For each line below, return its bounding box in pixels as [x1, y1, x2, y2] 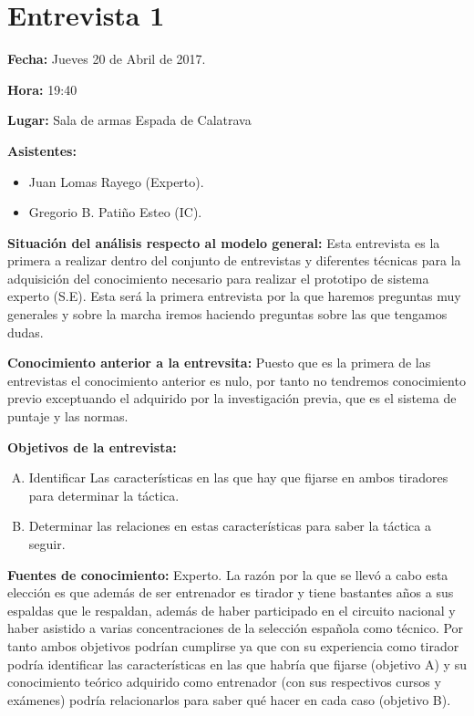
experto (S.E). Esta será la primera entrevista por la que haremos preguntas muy [7, 286, 461, 306]
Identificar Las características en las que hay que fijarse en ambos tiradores [28, 468, 448, 487]
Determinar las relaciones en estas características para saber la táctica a [28, 516, 431, 535]
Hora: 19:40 [7, 79, 77, 99]
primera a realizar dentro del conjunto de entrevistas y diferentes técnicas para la [7, 251, 461, 270]
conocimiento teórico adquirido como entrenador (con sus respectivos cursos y [7, 672, 441, 691]
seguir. [28, 534, 66, 553]
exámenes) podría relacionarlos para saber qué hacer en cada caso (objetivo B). [7, 690, 451, 709]
